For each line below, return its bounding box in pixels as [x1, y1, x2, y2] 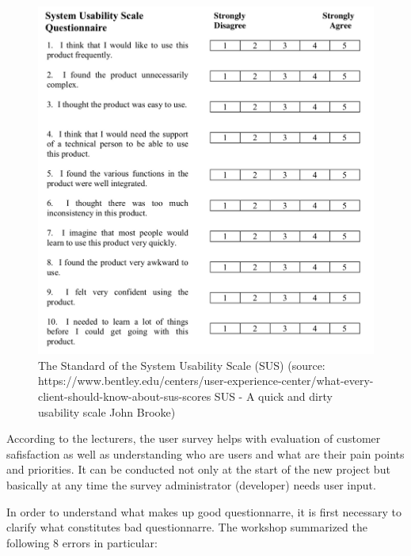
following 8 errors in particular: [6, 534, 158, 550]
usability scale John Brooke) [38, 403, 176, 420]
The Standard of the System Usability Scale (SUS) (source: [38, 356, 325, 373]
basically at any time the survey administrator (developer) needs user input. [6, 476, 376, 493]
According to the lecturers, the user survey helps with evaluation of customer [6, 430, 381, 447]
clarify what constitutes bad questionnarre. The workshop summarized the [6, 519, 367, 535]
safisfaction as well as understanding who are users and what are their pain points [6, 445, 405, 462]
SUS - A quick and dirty [214, 388, 333, 404]
